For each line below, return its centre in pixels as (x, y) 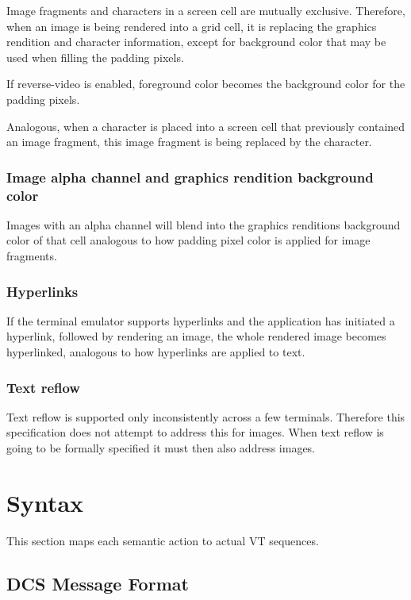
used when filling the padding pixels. (95, 57)
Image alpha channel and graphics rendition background (190, 177)
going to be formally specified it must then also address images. (161, 448)
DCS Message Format (98, 583)
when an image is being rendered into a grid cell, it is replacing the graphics (192, 26)
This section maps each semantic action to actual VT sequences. (163, 540)
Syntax (45, 502)
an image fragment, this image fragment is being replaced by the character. (189, 142)
